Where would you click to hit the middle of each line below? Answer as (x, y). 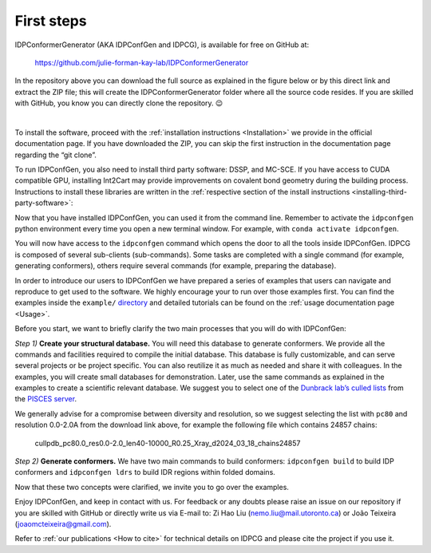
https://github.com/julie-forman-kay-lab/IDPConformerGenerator (142, 62)
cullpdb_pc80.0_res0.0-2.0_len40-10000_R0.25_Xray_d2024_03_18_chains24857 (168, 443)
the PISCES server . (46, 399)
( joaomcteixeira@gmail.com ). (63, 524)
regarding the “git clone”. (56, 155)
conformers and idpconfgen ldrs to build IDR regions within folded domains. (145, 472)
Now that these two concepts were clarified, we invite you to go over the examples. (152, 487)
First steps (51, 21)
